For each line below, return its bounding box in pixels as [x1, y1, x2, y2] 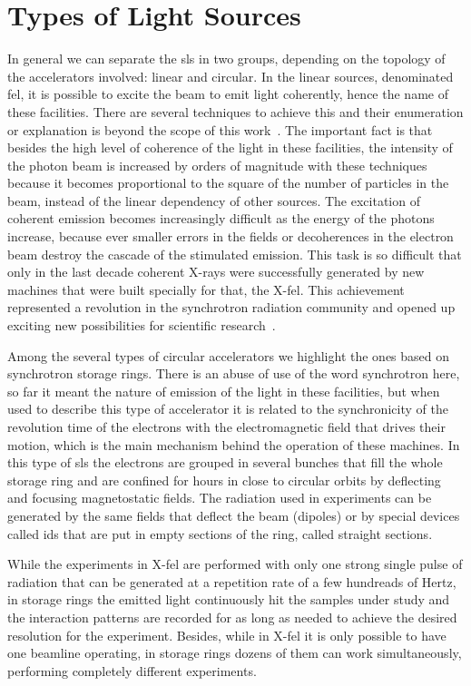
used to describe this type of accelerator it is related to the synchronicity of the [7, 399, 448, 418]
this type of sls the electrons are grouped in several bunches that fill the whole [7, 453, 443, 472]
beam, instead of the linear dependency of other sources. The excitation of [7, 191, 420, 210]
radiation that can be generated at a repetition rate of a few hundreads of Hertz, [7, 572, 456, 591]
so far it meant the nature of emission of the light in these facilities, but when [7, 381, 440, 400]
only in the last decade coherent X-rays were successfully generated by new [7, 262, 425, 281]
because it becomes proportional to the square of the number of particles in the [7, 173, 449, 192]
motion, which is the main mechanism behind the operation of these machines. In [7, 435, 460, 454]
